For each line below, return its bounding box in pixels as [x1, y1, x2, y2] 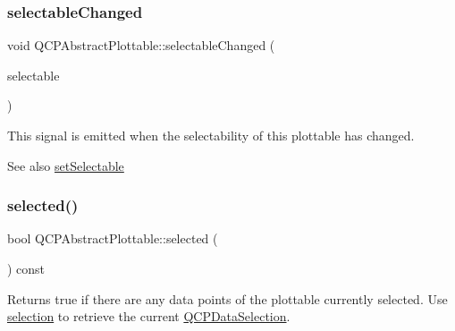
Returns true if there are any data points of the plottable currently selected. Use [7, 289, 448, 308]
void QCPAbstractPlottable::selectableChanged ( [7, 36, 275, 55]
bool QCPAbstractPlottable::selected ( [7, 229, 218, 248]
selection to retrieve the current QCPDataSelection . [7, 307, 291, 326]
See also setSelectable [7, 156, 124, 174]
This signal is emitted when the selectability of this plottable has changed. [7, 126, 415, 144]
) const [7, 259, 46, 277]
